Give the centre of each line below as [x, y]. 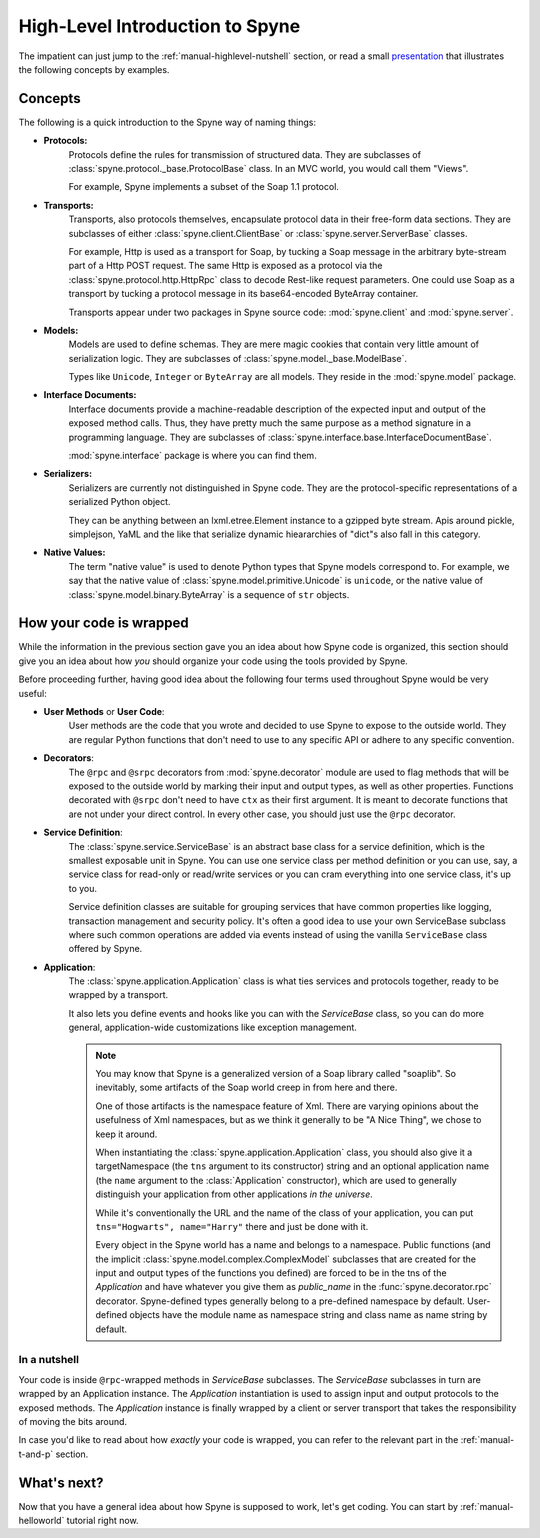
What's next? [61, 1482]
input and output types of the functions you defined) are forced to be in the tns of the [271, 1273]
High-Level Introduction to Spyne [159, 26]
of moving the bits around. [73, 1421]
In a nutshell [49, 1360]
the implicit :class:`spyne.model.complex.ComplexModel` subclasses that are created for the [286, 1259]
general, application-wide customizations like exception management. [212, 1027]
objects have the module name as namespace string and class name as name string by [308, 1315]
